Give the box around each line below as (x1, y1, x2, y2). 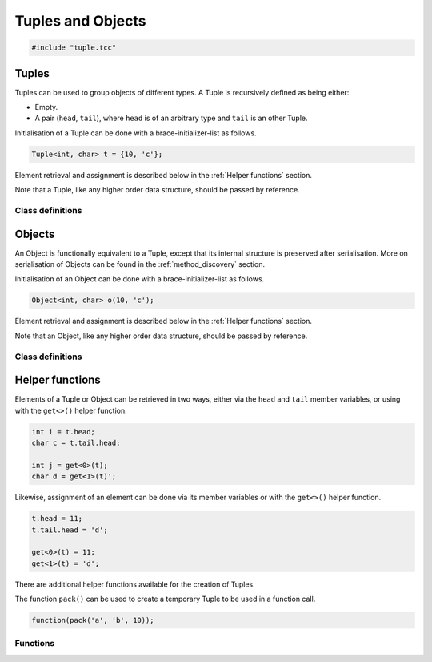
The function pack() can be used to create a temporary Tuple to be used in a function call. (14, 594, 316, 604)
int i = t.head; (31, 427, 96, 436)
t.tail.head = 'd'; (31, 525, 108, 535)
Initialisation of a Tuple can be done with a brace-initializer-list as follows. (14, 128, 257, 138)
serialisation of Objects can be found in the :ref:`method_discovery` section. (14, 260, 266, 269)
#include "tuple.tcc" (31, 43, 117, 52)
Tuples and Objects (14, 12, 146, 30)
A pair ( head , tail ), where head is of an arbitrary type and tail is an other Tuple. (34, 113, 308, 123)
